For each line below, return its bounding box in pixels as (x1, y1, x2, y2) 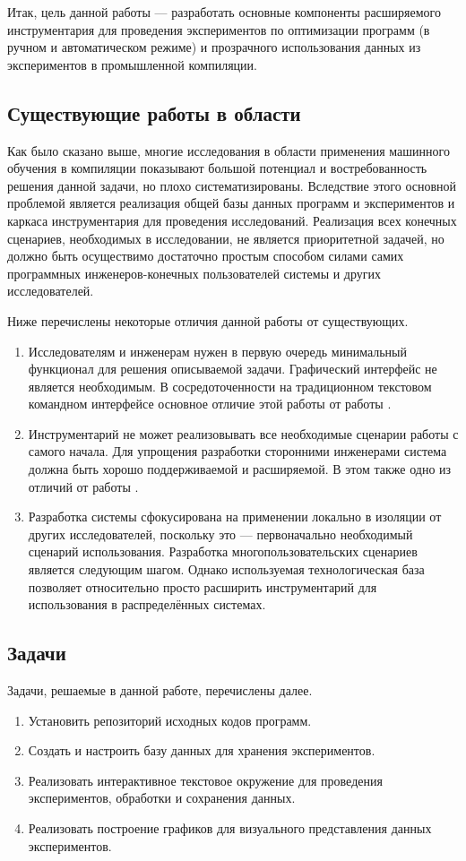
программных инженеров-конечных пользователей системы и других (7, 263, 382, 282)
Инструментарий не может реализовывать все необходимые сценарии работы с (28, 424, 459, 443)
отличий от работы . (28, 477, 139, 495)
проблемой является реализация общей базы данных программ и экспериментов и (7, 194, 455, 212)
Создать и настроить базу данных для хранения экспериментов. (28, 741, 375, 760)
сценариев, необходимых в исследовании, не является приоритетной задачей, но (7, 228, 444, 247)
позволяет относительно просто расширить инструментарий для (28, 577, 377, 596)
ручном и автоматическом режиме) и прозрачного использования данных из (7, 38, 421, 56)
